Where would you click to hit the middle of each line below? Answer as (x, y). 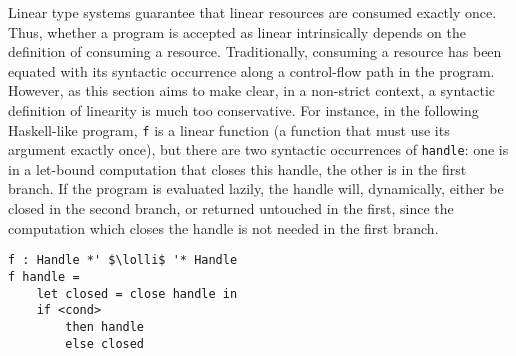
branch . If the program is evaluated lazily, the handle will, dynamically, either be (256, 188)
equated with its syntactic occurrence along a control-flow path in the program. (251, 70)
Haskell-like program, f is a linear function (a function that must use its (229, 129)
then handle (105, 326)
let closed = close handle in (137, 293)
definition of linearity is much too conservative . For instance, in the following (243, 109)
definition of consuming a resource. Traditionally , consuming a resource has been (255, 51)
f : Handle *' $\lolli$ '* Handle (123, 260)
